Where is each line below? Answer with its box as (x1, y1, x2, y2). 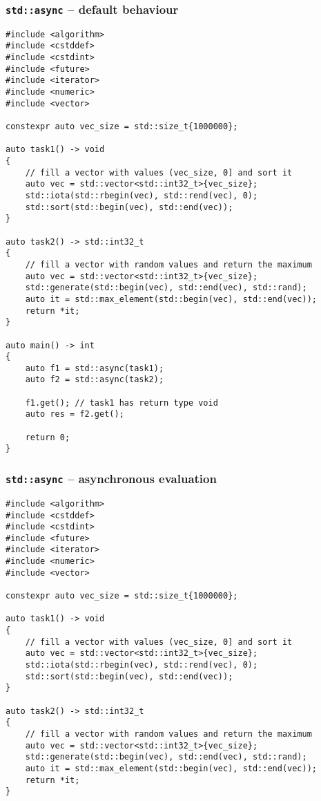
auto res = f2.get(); (25, 409, 124, 420)
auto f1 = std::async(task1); (25, 363, 164, 373)
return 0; (25, 432, 70, 442)
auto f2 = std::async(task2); (25, 375, 164, 385)
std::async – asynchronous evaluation (6, 469, 217, 487)
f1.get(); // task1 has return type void (25, 397, 218, 408)
